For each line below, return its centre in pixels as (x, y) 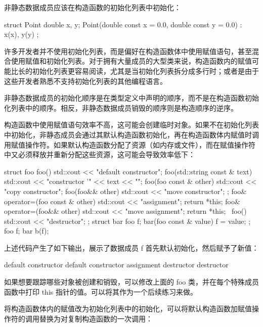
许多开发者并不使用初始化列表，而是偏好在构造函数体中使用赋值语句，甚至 (128, 51)
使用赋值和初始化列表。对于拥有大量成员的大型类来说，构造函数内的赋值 (131, 61)
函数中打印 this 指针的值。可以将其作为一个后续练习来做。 (101, 291)
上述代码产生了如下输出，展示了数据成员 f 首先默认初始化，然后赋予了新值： (131, 247)
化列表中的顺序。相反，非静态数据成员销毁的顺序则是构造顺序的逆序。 (121, 107)
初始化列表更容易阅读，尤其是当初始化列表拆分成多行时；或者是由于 (145, 71)
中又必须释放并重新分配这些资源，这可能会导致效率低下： (100, 154)
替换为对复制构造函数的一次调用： (96, 318)
